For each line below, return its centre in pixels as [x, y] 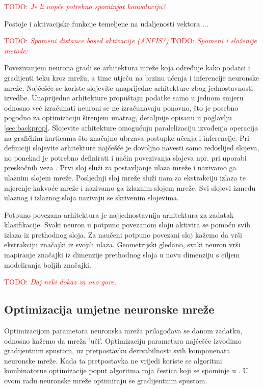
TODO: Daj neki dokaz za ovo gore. [60, 282]
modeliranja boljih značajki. [48, 264]
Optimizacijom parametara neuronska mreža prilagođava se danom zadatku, [123, 331]
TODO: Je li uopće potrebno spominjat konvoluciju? [85, 6]
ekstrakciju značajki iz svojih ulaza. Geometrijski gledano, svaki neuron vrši [122, 244]
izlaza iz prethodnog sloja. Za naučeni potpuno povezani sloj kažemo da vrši [123, 234]
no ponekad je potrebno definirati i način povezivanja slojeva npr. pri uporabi [125, 157]
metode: [16, 50]
